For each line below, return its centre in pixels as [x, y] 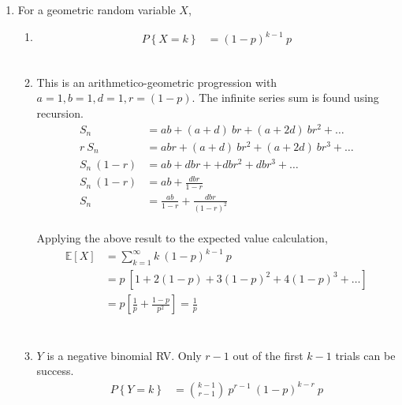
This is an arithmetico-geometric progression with [157, 82]
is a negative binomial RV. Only [124, 355]
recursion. [60, 112]
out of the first [268, 355]
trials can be [365, 355]
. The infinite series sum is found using [285, 97]
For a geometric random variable [97, 9]
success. [55, 371]
